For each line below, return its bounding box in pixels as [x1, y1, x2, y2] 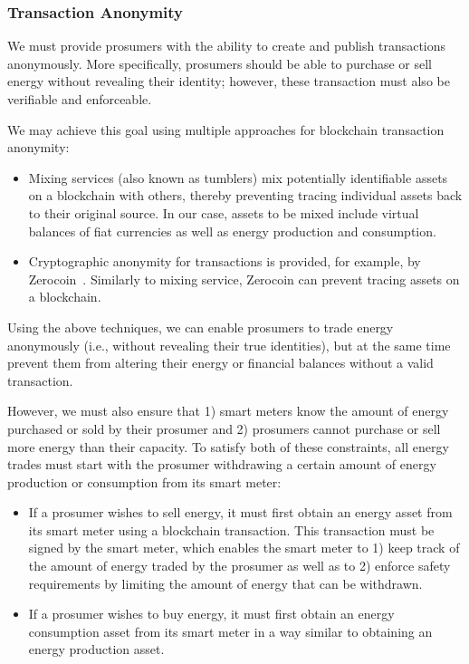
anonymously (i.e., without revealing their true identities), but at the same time [7, 335, 451, 354]
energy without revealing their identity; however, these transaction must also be [7, 72, 450, 91]
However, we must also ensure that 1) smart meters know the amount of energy [7, 401, 449, 420]
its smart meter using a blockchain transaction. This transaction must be [28, 520, 435, 539]
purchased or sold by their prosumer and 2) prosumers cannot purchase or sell [7, 419, 441, 438]
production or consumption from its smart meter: [7, 472, 282, 491]
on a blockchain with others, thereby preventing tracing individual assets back [28, 186, 463, 205]
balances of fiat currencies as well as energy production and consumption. [28, 221, 436, 240]
